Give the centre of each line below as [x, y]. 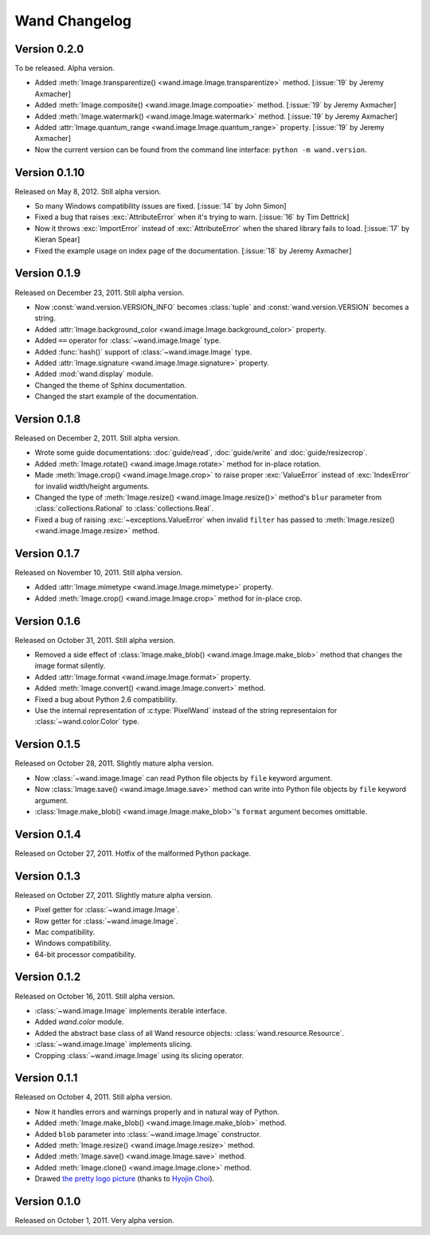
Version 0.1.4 [48, 834]
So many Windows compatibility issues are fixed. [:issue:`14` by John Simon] [160, 206]
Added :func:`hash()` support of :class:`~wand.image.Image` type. [143, 351]
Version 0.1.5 [48, 745]
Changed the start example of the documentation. [117, 396]
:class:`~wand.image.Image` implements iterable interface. [131, 1010]
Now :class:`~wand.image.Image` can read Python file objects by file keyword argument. [184, 778]
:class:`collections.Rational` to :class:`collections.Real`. [124, 508]
